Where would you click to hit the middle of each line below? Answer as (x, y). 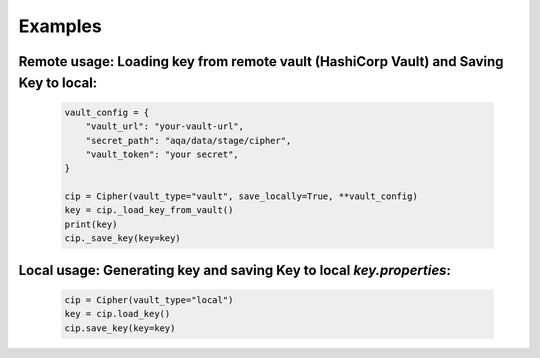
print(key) (91, 224)
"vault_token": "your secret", (162, 154)
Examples (60, 26)
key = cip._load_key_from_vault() (149, 210)
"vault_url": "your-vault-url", (165, 126)
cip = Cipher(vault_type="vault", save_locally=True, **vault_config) (241, 196)
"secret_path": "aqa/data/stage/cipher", (188, 140)
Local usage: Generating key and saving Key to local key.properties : (235, 270)
